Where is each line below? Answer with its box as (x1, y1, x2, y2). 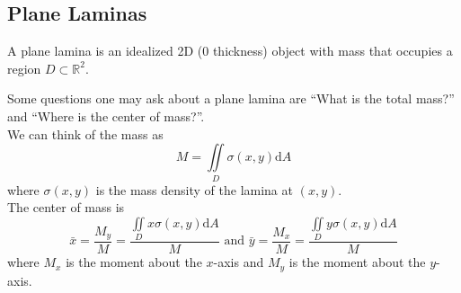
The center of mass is (7, 198, 125, 217)
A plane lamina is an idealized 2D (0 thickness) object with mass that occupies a (7, 41, 453, 60)
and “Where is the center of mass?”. (7, 106, 205, 125)
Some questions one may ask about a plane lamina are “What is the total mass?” (7, 89, 455, 108)
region (7, 58, 41, 77)
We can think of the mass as (7, 124, 164, 143)
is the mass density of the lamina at (95, 180, 293, 199)
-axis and (213, 253, 264, 271)
